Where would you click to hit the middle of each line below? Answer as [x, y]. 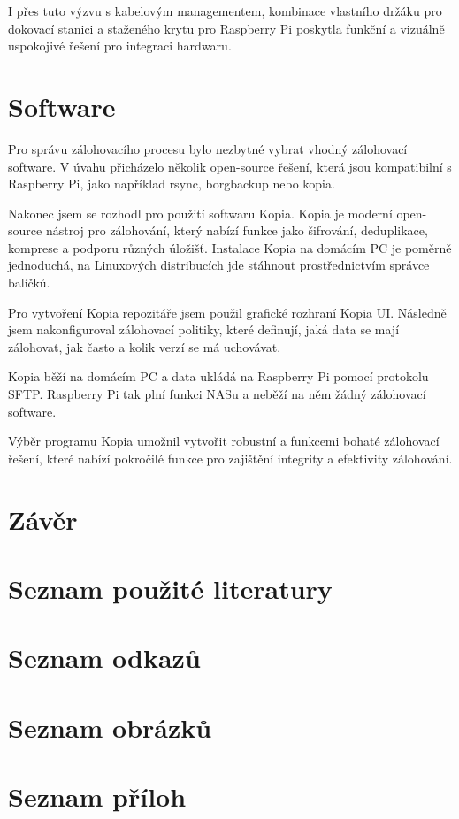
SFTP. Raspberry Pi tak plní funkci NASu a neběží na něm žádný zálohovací [217, 394]
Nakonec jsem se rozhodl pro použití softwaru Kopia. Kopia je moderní [200, 213]
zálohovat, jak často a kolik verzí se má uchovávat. [145, 346]
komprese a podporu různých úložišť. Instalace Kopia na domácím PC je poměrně [230, 247]
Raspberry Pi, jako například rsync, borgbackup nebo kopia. [172, 184]
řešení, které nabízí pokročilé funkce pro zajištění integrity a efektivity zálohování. [230, 458]
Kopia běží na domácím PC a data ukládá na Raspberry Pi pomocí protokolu [218, 376]
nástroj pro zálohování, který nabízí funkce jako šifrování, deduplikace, [237, 230]
